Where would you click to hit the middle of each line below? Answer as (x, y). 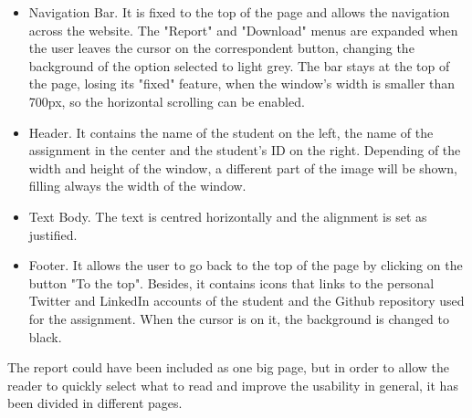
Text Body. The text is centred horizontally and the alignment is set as (228, 216)
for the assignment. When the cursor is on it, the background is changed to (239, 318)
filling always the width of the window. (137, 186)
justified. (53, 234)
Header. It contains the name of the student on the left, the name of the (231, 132)
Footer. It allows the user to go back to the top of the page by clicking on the (246, 265)
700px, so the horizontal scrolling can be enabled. (167, 101)
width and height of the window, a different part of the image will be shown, (243, 167)
